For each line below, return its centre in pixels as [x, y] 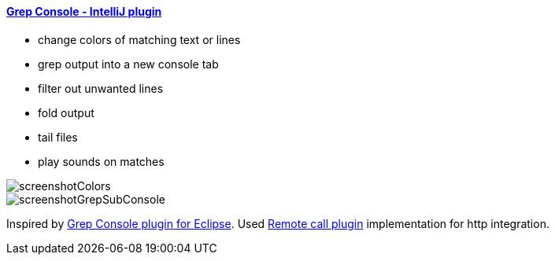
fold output [66, 112]
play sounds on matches [101, 161]
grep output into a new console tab [128, 64]
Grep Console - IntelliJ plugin [84, 11]
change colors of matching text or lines [139, 39]
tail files [58, 137]
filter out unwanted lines [101, 88]
